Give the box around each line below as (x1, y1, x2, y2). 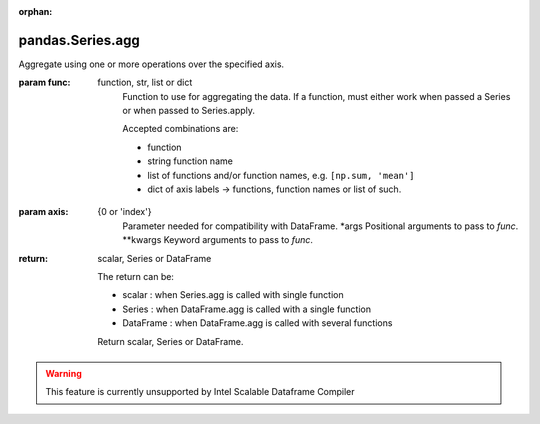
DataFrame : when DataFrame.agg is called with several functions (122, 317, 393, 329)
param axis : (18, 206, 69, 218)
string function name (147, 155, 234, 167)
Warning (45, 367, 82, 379)
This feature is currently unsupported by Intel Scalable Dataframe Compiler (45, 386, 355, 398)
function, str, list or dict (97, 76, 193, 89)
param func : (18, 76, 71, 89)
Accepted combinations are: (122, 123, 239, 135)
